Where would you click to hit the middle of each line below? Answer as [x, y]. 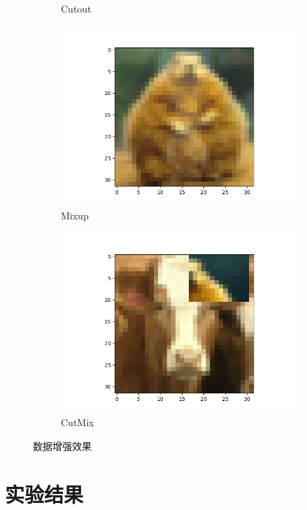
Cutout [76, 8]
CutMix [78, 422]
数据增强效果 [62, 445]
